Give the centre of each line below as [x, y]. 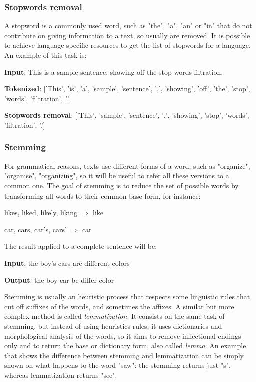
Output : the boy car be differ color [59, 279]
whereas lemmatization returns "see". [61, 375]
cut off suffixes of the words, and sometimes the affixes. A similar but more [119, 306]
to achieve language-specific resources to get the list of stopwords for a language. [127, 45]
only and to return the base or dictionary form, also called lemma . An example [125, 346]
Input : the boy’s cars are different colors [67, 262]
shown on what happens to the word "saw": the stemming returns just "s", [117, 365]
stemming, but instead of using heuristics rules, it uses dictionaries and [113, 326]
